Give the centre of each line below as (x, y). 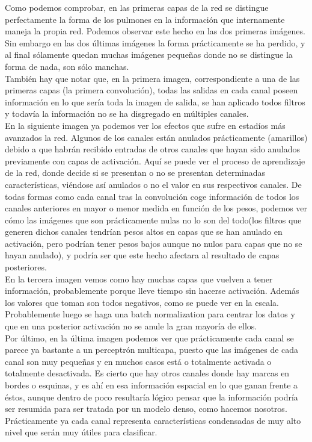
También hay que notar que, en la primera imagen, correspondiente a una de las (152, 78)
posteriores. (26, 267)
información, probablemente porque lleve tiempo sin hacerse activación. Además (152, 291)
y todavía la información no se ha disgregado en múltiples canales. (127, 114)
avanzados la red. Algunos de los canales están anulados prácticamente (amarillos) (156, 137)
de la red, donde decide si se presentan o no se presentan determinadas (135, 173)
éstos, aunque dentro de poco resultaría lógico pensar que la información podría (151, 397)
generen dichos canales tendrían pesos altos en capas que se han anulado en (144, 232)
